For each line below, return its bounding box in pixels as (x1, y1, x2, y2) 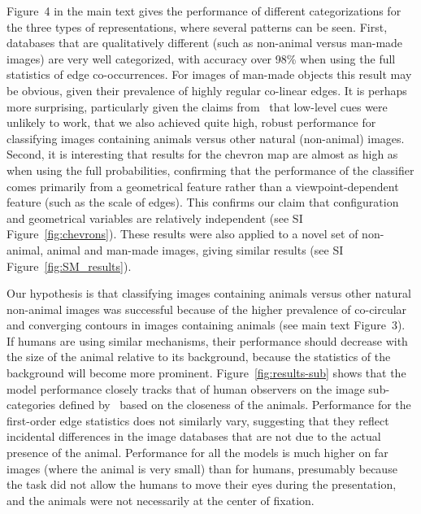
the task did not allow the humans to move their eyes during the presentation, (7, 476, 397, 493)
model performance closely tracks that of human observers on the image (7, 380, 365, 397)
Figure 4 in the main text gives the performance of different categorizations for (7, 2, 401, 19)
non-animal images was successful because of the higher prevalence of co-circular (7, 300, 407, 317)
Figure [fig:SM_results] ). (7, 257, 132, 274)
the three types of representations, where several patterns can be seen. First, (7, 18, 388, 35)
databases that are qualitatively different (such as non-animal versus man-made (7, 34, 403, 51)
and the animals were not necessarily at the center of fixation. (7, 491, 315, 508)
